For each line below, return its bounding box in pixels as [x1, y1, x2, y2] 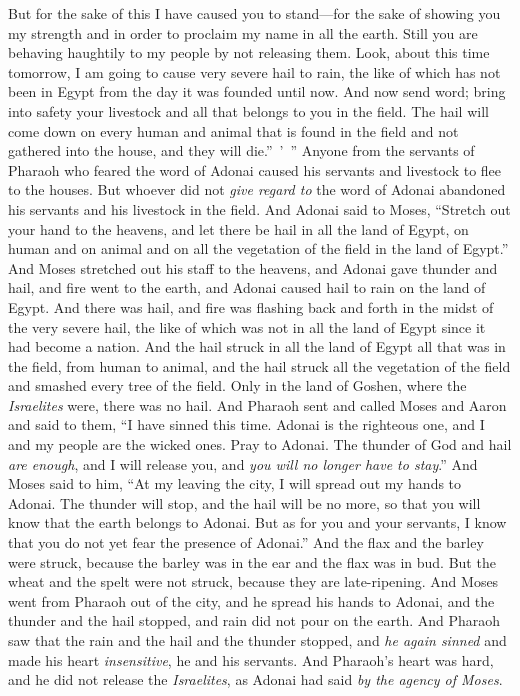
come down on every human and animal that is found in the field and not [8, 120, 459, 141]
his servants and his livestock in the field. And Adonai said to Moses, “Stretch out [8, 198, 511, 219]
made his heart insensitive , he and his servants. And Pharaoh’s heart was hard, [8, 649, 494, 670]
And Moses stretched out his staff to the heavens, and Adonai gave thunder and [8, 257, 498, 278]
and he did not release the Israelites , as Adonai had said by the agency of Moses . [8, 669, 503, 690]
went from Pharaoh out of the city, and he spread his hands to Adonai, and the [8, 590, 495, 611]
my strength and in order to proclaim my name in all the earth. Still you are [8, 22, 478, 43]
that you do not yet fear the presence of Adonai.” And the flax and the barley [8, 532, 484, 553]
